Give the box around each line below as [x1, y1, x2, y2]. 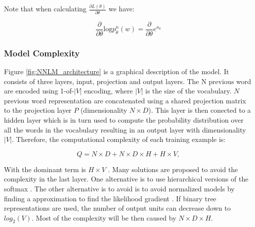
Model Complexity [4, 46, 80, 59]
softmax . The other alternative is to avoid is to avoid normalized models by [4, 183, 235, 193]
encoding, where [84, 86, 133, 96]
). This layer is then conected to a [148, 105, 251, 115]
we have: [108, 3, 134, 14]
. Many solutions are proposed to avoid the [108, 164, 238, 174]
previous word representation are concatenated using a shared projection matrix [4, 95, 246, 105]
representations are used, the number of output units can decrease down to [4, 203, 231, 213]
